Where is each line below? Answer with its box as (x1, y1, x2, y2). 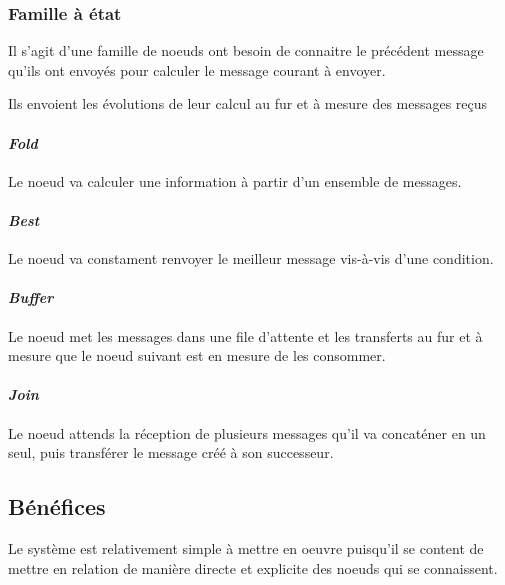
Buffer (8, 287, 54, 308)
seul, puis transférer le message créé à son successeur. (8, 442, 334, 463)
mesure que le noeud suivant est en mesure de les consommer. (8, 345, 386, 366)
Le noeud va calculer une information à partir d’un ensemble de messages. (8, 170, 462, 191)
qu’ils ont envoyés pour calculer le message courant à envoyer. (8, 59, 386, 80)
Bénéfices (8, 491, 106, 522)
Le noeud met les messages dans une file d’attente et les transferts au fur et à (8, 325, 483, 346)
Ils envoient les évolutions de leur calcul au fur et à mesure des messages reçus (8, 93, 488, 114)
